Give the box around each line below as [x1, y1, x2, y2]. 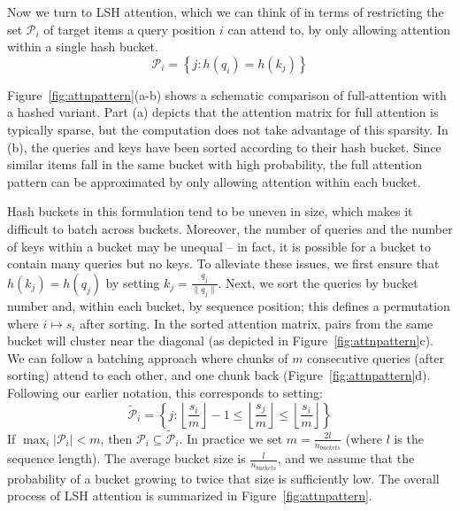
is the [394, 429, 424, 447]
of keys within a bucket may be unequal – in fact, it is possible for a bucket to [7, 236, 432, 255]
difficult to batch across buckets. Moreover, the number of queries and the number [7, 219, 453, 237]
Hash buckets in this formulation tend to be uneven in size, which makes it [7, 202, 413, 221]
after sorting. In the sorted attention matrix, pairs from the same [80, 314, 433, 332]
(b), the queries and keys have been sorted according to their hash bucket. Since [7, 137, 441, 156]
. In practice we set [179, 429, 283, 447]
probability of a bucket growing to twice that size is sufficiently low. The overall [7, 468, 440, 487]
